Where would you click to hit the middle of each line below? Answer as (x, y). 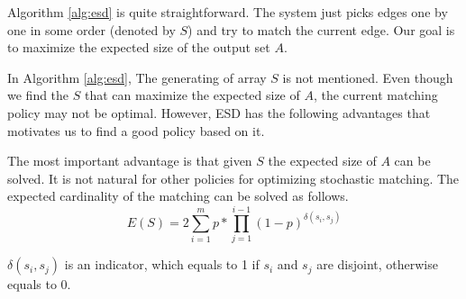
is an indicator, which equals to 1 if (162, 264)
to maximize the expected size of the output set (139, 47)
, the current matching (375, 95)
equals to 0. (39, 284)
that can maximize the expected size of (192, 95)
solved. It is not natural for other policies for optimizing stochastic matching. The (233, 178)
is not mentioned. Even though (368, 77)
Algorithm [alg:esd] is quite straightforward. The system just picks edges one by (228, 12)
